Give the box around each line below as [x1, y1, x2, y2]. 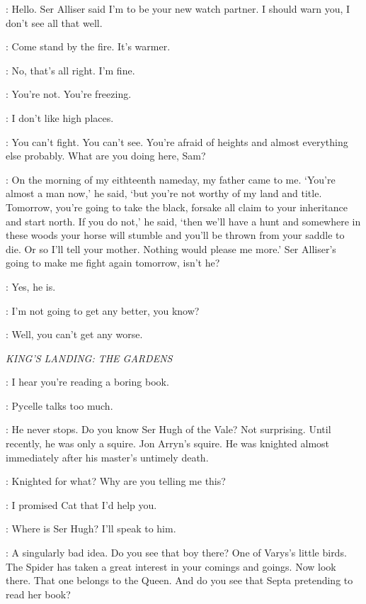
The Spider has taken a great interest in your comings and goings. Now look [6, 559, 336, 574]
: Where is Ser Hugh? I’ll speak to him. [6, 521, 176, 536]
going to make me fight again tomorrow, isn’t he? [6, 255, 220, 270]
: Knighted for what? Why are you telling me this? [6, 474, 226, 488]
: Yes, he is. [6, 279, 56, 293]
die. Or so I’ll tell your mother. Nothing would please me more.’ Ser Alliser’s [6, 241, 336, 256]
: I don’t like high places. [6, 110, 114, 125]
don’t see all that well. [6, 15, 103, 30]
